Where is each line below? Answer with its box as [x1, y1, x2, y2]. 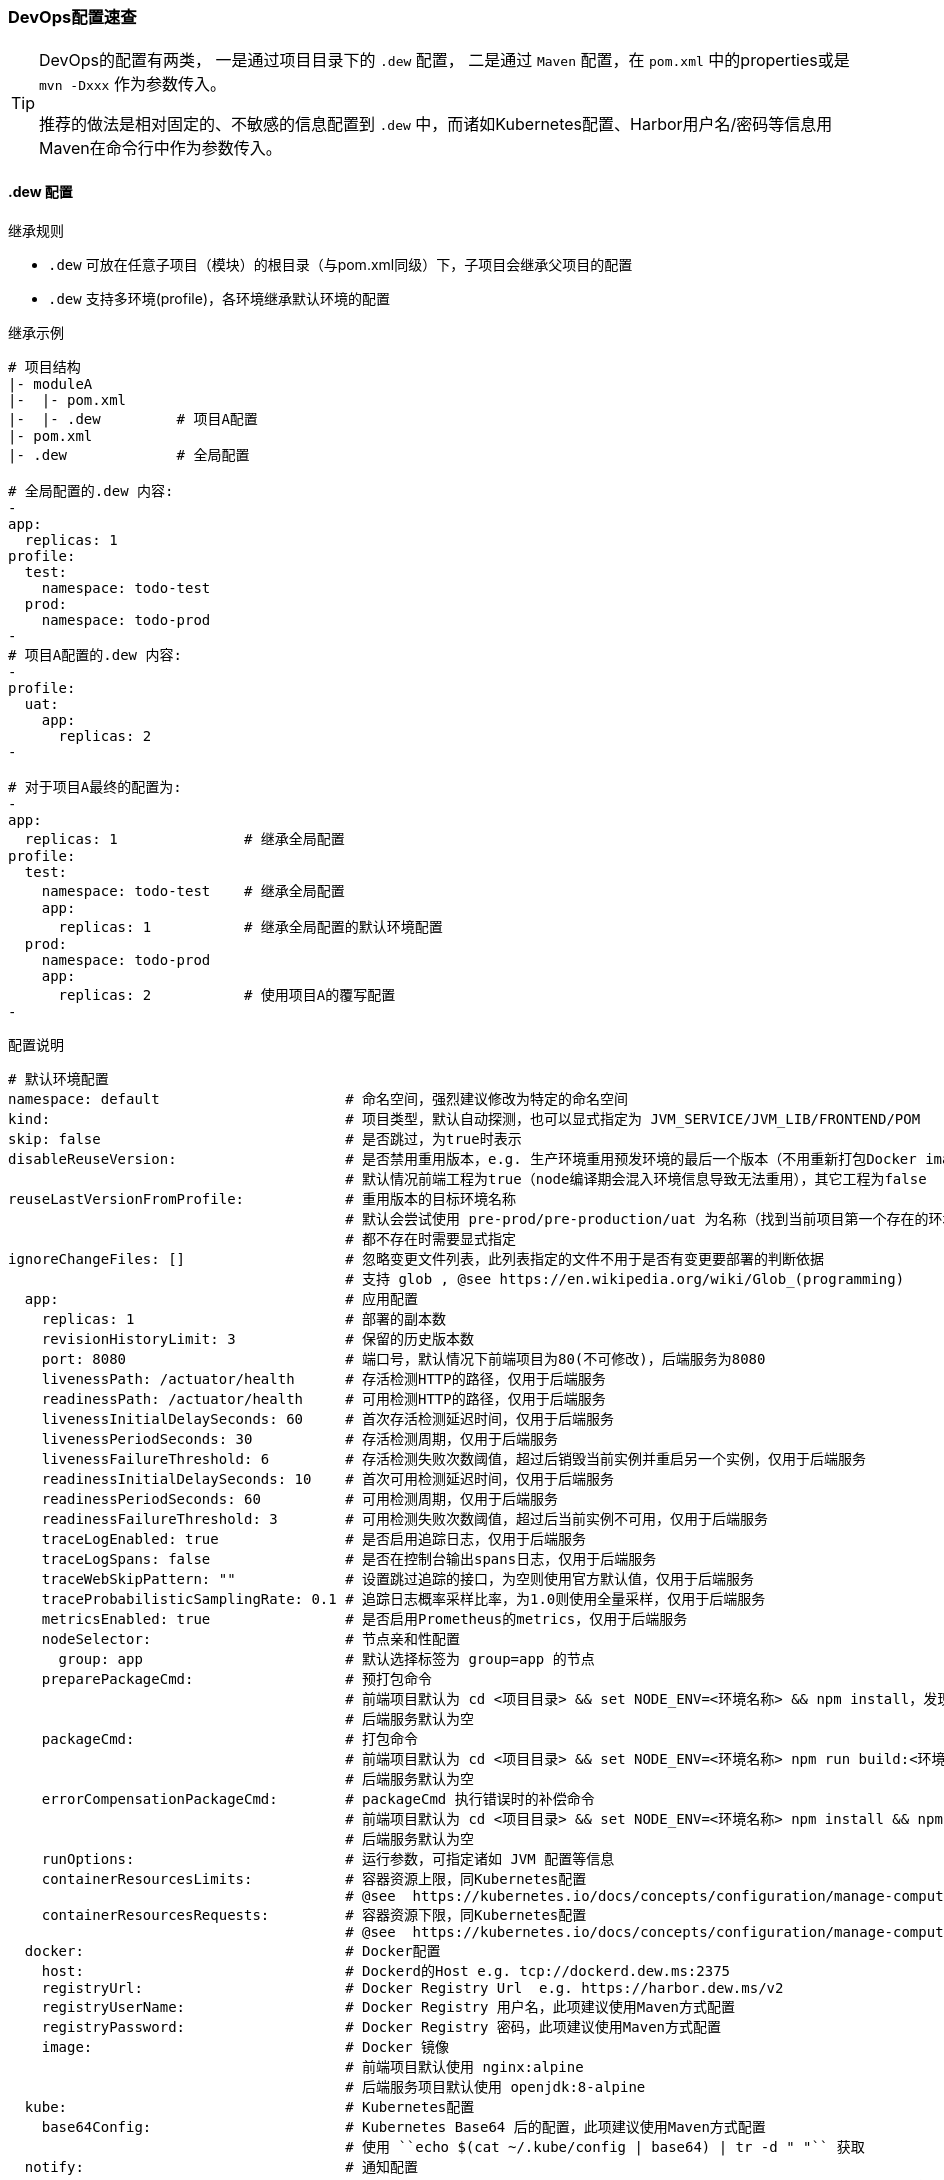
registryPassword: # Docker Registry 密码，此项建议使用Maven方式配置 [41, 2018, 722, 2035]
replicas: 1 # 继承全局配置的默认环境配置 [58, 918, 443, 935]
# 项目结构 [8, 358, 81, 375]
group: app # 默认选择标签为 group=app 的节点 [58, 1650, 595, 1667]
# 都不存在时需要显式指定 [345, 1230, 517, 1247]
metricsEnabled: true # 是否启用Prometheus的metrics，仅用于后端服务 [41, 1610, 688, 1627]
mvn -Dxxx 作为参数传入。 [39, 74, 226, 95]
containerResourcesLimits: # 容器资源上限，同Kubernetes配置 [41, 1870, 587, 1887]
